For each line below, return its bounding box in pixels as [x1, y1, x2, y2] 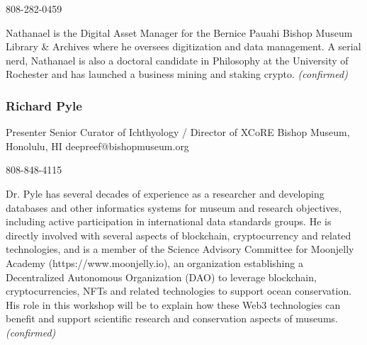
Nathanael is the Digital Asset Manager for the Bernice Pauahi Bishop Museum [6, 25, 353, 40]
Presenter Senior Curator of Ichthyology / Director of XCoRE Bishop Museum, [6, 125, 350, 140]
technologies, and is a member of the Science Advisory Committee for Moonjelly [6, 242, 354, 256]
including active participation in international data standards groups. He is [6, 214, 332, 229]
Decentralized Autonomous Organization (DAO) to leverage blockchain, [6, 269, 317, 284]
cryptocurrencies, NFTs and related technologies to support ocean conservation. [6, 283, 352, 298]
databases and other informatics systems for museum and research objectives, [6, 200, 342, 215]
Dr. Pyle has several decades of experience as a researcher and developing [6, 186, 324, 200]
